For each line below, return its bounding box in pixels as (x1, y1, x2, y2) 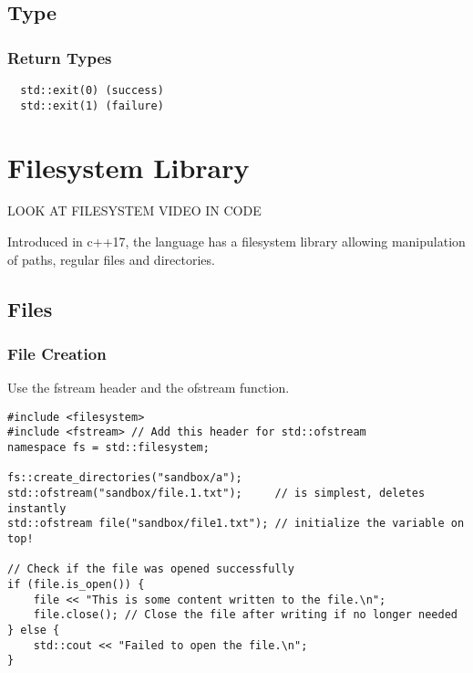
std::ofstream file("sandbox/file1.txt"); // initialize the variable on (7, 517, 465, 531)
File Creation (7, 342, 107, 364)
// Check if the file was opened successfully (7, 563, 294, 576)
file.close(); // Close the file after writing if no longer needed (33, 608, 458, 622)
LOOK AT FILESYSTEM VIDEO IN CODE (7, 201, 262, 220)
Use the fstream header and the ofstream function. (7, 378, 290, 397)
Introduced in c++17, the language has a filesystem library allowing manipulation (7, 232, 466, 251)
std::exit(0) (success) (20, 84, 164, 97)
